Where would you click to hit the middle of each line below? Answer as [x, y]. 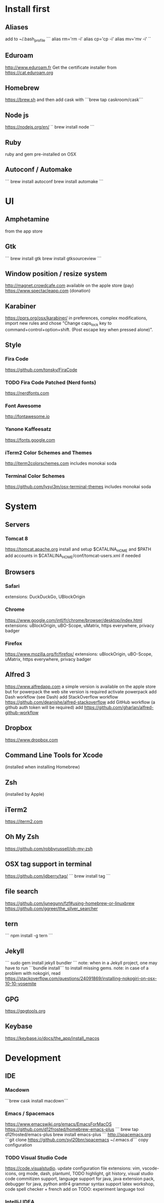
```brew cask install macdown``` [37, 1100]
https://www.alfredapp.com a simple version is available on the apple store [81, 686]
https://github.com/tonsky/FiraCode [41, 369]
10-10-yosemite [21, 984]
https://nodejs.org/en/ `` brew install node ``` [50, 127]
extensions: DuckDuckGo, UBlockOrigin [45, 597]
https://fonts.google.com [30, 440]
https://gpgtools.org [25, 1011]
